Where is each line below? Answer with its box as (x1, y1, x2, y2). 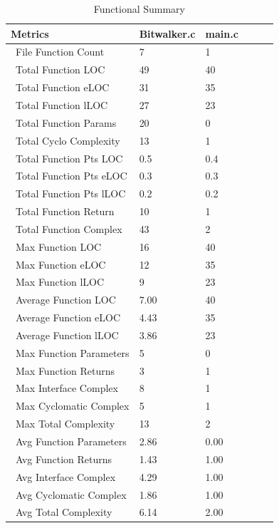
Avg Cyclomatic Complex (15, 487, 127, 502)
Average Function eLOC (15, 310, 121, 325)
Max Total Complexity (15, 416, 115, 431)
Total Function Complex (15, 221, 122, 236)
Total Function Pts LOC (15, 150, 123, 165)
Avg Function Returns (15, 451, 112, 466)
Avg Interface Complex (15, 469, 116, 484)
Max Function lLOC (15, 274, 105, 289)
